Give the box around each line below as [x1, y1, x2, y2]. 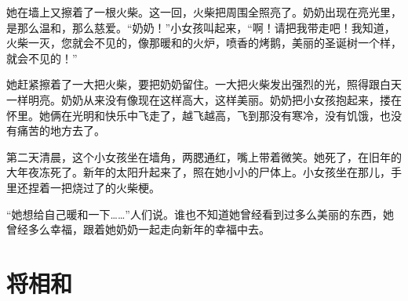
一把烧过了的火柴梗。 [49, 179, 160, 195]
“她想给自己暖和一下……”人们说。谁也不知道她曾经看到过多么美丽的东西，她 [6, 205, 394, 222]
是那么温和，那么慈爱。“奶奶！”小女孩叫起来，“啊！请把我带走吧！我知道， [6, 19, 395, 35]
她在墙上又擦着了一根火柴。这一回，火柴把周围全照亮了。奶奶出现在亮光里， [6, 4, 402, 20]
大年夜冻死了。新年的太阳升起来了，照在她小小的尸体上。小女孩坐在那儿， [6, 164, 391, 180]
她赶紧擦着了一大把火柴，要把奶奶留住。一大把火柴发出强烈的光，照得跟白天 [6, 76, 402, 92]
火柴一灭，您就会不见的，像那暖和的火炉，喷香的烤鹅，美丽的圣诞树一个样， [6, 34, 402, 51]
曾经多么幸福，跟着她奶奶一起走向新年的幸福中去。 [6, 221, 270, 238]
